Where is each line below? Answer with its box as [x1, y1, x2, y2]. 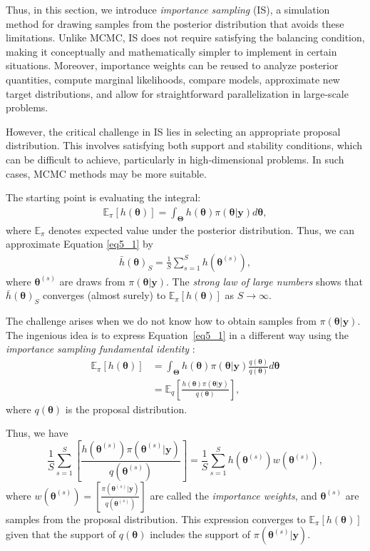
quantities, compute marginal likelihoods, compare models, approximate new [6, 71, 340, 86]
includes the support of [150, 527, 251, 542]
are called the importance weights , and [150, 487, 317, 502]
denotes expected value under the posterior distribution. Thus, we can [48, 222, 355, 237]
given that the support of [6, 527, 116, 542]
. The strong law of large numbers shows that [166, 273, 363, 288]
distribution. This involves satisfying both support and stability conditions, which [6, 138, 363, 153]
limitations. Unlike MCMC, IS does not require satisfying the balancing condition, [6, 30, 365, 45]
